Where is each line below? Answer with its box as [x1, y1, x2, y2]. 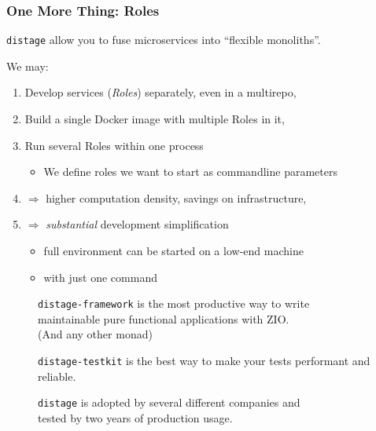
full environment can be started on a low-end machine [43, 243, 304, 259]
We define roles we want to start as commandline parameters [43, 163, 337, 180]
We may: [6, 57, 49, 74]
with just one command [43, 268, 157, 285]
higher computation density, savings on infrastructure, [46, 189, 307, 206]
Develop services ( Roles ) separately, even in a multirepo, [24, 84, 297, 100]
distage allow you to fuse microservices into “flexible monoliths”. [6, 31, 321, 48]
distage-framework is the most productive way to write [38, 295, 310, 312]
